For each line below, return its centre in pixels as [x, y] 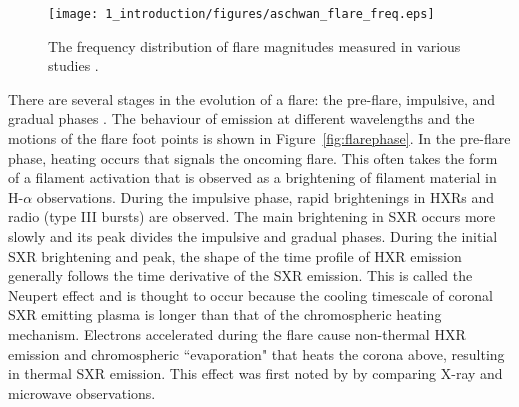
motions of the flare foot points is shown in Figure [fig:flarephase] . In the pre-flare [259, 138]
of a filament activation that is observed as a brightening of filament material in [252, 177]
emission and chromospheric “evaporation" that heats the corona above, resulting [256, 353]
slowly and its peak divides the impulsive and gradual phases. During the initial [253, 236]
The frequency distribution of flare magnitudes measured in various [254, 45]
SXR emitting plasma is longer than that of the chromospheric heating [225, 314]
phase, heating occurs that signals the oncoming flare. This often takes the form [253, 157]
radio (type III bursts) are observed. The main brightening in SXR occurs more [252, 216]
